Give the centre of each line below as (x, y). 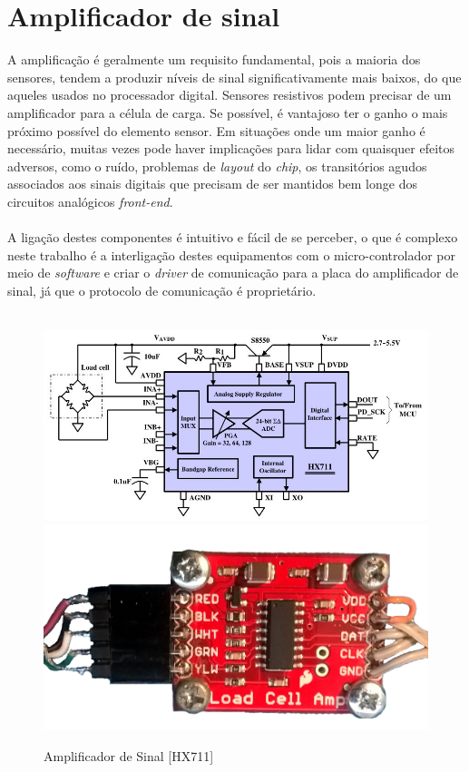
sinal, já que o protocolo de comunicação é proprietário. (162, 290)
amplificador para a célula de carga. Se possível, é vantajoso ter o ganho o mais (228, 112)
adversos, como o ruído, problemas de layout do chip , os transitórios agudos (217, 166)
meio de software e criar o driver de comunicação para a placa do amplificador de (233, 273)
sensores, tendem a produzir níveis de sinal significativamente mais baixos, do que (234, 77)
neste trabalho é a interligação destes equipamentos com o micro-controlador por (232, 254)
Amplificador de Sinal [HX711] (129, 755)
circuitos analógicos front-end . (90, 201)
